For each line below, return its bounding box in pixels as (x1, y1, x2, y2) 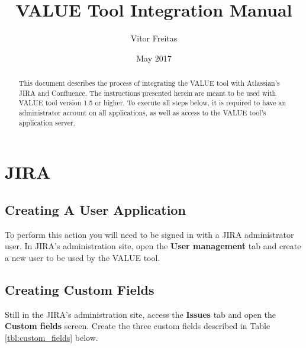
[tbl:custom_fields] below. (5, 331, 98, 343)
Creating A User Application (5, 200, 186, 218)
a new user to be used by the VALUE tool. (5, 251, 160, 263)
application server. (18, 117, 76, 127)
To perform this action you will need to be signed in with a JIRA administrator (5, 228, 294, 240)
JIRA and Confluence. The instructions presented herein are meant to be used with (18, 88, 276, 98)
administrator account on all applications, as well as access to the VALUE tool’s (18, 108, 266, 118)
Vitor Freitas (130, 32, 178, 44)
